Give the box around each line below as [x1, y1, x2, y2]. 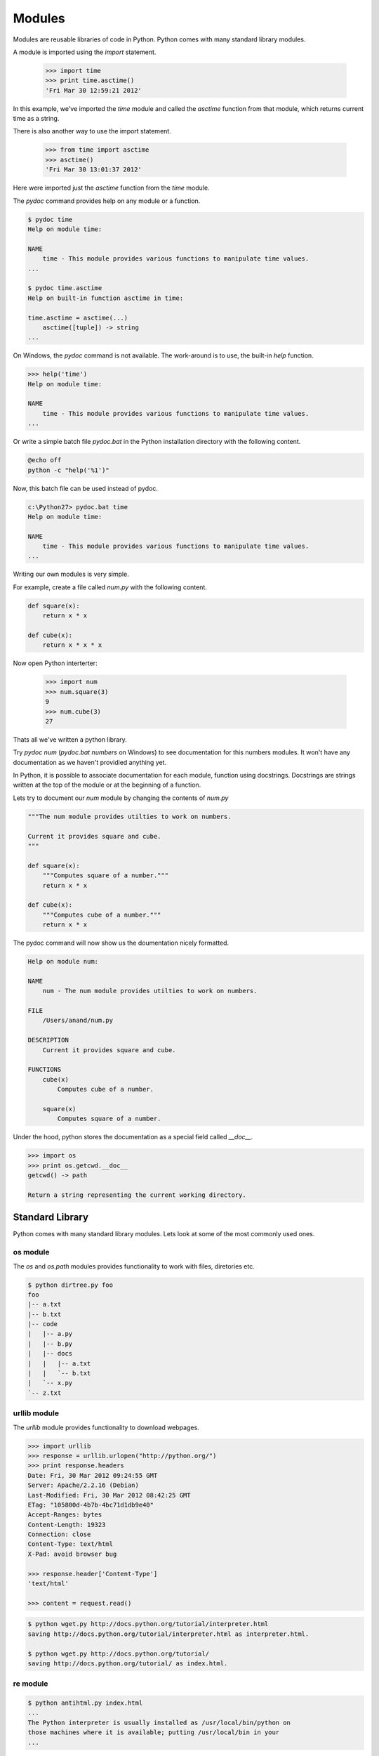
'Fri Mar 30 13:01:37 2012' [45, 166, 142, 173]
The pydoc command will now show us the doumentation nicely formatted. [13, 938, 230, 948]
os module [13, 1247, 50, 1257]
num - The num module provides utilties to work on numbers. [42, 987, 258, 995]
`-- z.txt [27, 1389, 62, 1397]
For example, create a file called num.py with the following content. [13, 583, 207, 591]
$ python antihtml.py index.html [27, 1699, 143, 1707]
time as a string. [13, 114, 60, 123]
